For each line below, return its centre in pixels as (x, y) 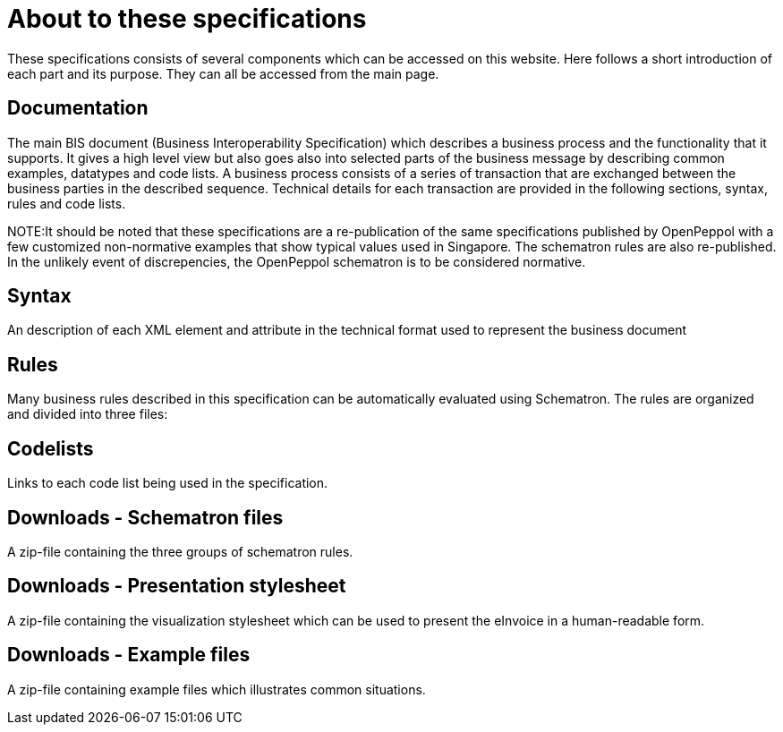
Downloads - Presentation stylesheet (177, 586)
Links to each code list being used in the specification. (168, 483)
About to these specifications (187, 19)
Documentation (78, 108)
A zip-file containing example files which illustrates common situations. (217, 689)
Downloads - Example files (129, 655)
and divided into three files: (88, 414)
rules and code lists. (67, 203)
